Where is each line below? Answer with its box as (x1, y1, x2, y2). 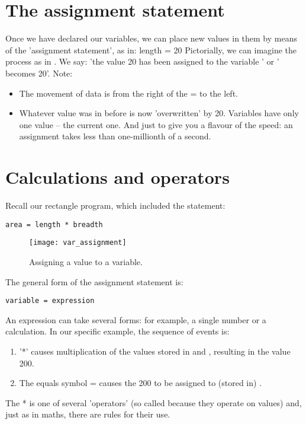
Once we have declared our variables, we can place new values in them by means (5, 32, 297, 44)
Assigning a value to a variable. (29, 255, 143, 267)
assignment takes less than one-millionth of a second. (19, 130, 211, 142)
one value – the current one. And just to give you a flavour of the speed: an (19, 118, 293, 130)
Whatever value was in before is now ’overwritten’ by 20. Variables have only (19, 107, 299, 119)
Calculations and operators (5, 165, 230, 189)
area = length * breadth (5, 220, 103, 229)
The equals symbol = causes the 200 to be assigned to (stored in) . (19, 377, 262, 389)
